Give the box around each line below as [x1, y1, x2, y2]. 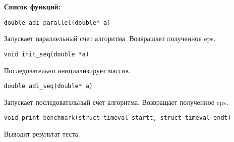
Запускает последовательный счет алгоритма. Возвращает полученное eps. [4, 96, 229, 107]
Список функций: [4, 1, 61, 11]
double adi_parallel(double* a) [4, 19, 111, 26]
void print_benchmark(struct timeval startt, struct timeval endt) [4, 114, 232, 122]
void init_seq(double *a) [4, 50, 89, 58]
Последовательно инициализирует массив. [4, 65, 131, 75]
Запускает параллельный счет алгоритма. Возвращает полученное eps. [4, 33, 216, 44]
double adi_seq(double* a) [4, 83, 93, 90]
